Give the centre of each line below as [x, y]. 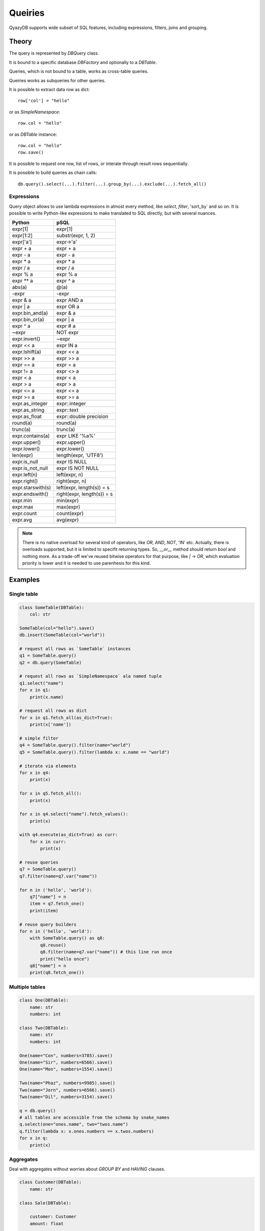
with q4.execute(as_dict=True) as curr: [68, 835]
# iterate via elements [48, 766]
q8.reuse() [53, 945]
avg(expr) [68, 520]
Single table [24, 594]
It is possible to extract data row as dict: [50, 90]
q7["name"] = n [48, 897]
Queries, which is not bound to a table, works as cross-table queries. [79, 71]
